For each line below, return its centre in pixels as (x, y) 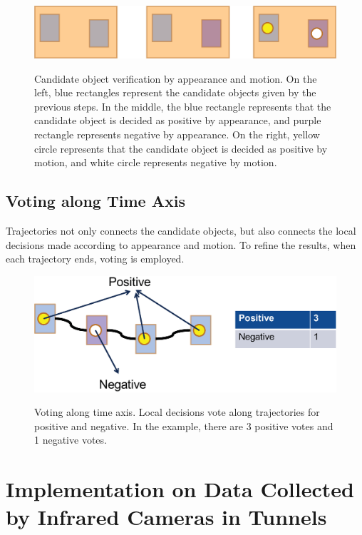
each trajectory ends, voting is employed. (95, 259)
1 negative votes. (71, 440)
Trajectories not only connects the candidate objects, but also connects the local (181, 231)
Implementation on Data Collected (180, 489)
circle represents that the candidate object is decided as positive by (181, 148)
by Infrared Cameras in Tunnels (166, 517)
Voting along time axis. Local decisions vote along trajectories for (177, 412)
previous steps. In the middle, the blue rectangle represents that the (183, 106)
